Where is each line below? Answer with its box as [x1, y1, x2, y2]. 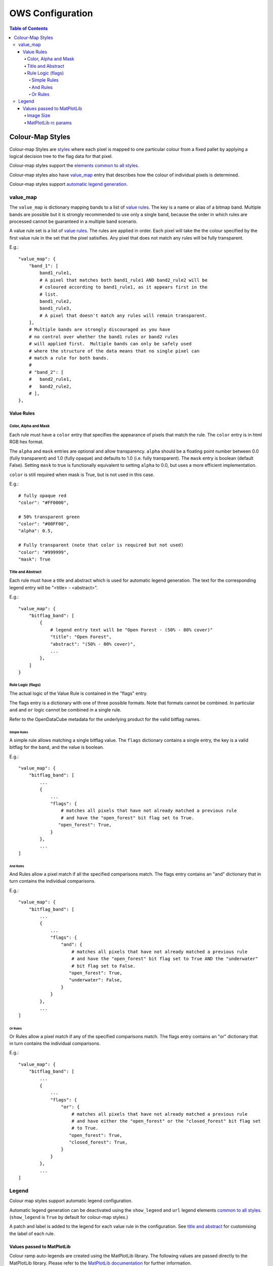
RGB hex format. [9, 439, 44, 445]
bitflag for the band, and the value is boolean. [9, 744, 104, 750]
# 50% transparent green [18, 514, 80, 520]
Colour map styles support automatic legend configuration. [9, 1198, 132, 1204]
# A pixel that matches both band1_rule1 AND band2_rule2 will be [39, 277, 208, 283]
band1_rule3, [39, 305, 72, 311]
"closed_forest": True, [69, 1139, 128, 1145]
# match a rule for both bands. [28, 355, 109, 361]
